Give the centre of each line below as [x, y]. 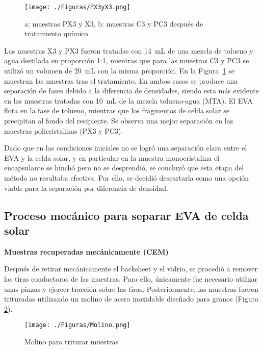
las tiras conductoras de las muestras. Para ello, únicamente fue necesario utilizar [131, 278]
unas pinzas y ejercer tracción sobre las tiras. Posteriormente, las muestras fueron [131, 289]
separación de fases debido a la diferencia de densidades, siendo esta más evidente [131, 91]
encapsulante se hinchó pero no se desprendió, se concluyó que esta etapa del [124, 168]
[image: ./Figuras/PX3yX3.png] [77, 7]
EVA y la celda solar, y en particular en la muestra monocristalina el [112, 157]
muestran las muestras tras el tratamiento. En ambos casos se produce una [121, 80]
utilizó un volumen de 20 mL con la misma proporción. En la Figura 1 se [119, 71]
